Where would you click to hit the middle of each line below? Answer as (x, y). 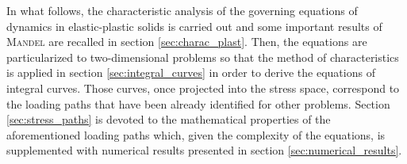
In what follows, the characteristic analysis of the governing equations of (182, 10)
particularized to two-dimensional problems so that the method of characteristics (203, 57)
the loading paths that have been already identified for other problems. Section (198, 103)
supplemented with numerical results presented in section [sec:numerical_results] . (204, 150)
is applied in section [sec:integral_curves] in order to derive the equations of (191, 72)
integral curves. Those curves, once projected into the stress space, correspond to (203, 88)
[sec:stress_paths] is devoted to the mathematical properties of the (169, 119)
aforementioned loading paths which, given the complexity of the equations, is (196, 134)
